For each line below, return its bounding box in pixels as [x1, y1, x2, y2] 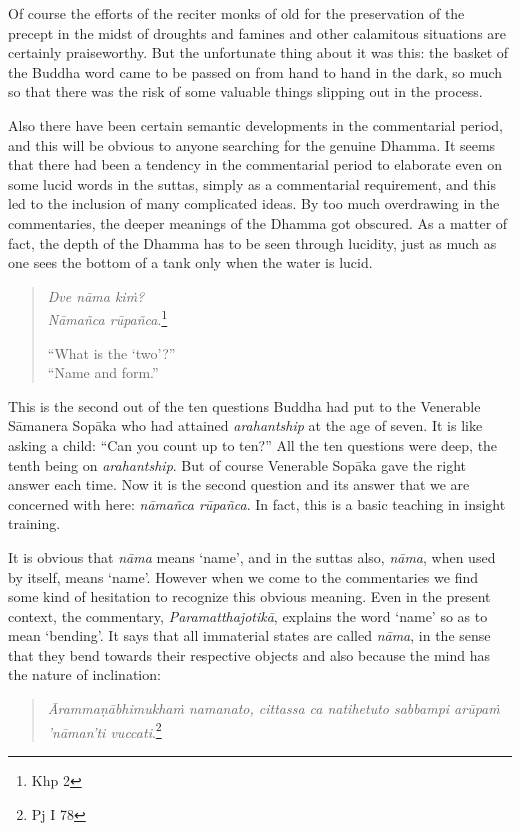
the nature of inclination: [8, 664, 161, 685]
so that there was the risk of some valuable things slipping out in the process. [8, 81, 483, 102]
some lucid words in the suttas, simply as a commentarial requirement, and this [8, 173, 496, 194]
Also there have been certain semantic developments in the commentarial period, [8, 114, 504, 135]
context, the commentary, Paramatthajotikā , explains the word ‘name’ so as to [8, 605, 488, 626]
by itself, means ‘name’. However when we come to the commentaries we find [8, 566, 478, 587]
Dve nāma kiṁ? [47, 285, 145, 306]
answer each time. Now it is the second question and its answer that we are [8, 474, 470, 495]
